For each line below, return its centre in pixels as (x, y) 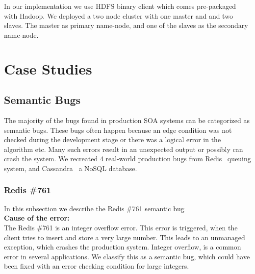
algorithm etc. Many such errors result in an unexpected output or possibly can (124, 149)
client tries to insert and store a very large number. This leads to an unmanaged (125, 237)
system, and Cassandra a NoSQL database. (71, 168)
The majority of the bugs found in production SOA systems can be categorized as (127, 120)
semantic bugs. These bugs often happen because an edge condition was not (118, 130)
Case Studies (48, 68)
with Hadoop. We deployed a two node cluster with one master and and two (118, 15)
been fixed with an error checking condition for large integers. (97, 266)
